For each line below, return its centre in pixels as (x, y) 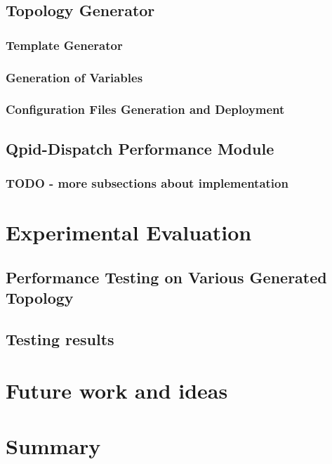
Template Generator (64, 45)
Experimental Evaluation (129, 232)
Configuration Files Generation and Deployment (145, 109)
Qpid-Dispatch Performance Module (140, 148)
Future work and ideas (117, 391)
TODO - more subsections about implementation (147, 183)
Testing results (60, 339)
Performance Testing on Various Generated (166, 277)
